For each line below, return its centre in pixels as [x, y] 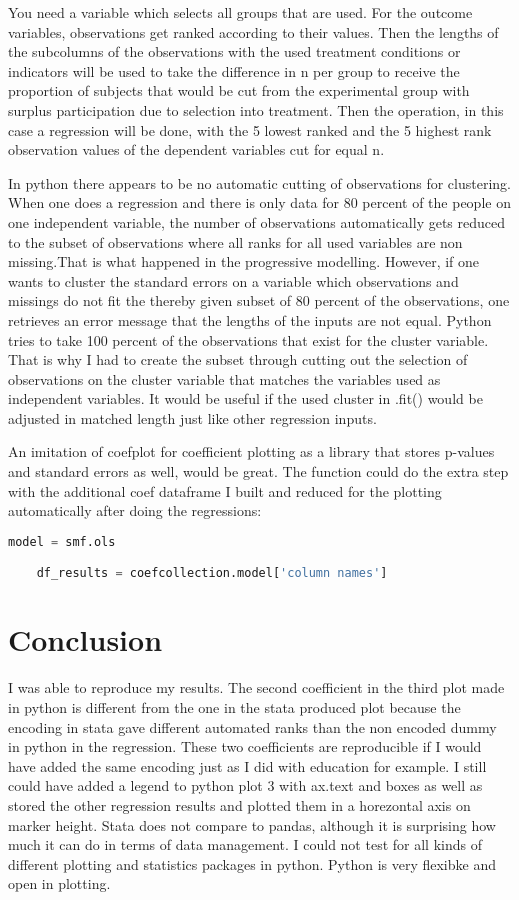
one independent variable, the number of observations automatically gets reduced [257, 221]
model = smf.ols [62, 541]
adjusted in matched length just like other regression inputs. [192, 417]
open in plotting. [59, 883]
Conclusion [85, 639]
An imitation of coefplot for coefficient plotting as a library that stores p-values [251, 451]
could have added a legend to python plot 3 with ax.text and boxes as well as [245, 785]
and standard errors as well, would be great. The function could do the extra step [258, 471]
